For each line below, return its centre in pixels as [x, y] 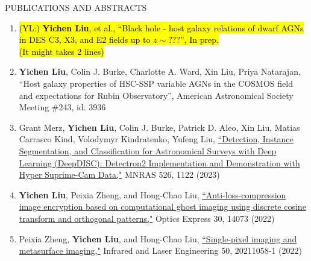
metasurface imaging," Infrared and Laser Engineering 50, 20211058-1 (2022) [160, 250]
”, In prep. [199, 39]
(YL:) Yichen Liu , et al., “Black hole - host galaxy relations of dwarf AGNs [161, 27]
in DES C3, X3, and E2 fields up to [85, 39]
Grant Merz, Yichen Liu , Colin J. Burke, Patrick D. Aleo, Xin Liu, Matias [159, 127]
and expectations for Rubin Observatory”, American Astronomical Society [156, 95]
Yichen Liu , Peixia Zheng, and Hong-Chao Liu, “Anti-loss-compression [152, 194]
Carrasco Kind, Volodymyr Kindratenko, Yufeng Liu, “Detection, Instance [156, 139]
